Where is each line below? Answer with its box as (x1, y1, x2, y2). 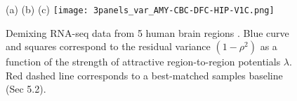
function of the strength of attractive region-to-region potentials (6, 54, 281, 69)
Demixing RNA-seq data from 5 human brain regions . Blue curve (6, 25, 289, 40)
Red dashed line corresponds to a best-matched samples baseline (6, 68, 283, 82)
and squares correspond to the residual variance (6, 39, 211, 54)
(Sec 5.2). (6, 81, 46, 96)
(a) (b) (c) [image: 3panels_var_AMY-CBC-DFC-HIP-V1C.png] (6, 2, 275, 16)
